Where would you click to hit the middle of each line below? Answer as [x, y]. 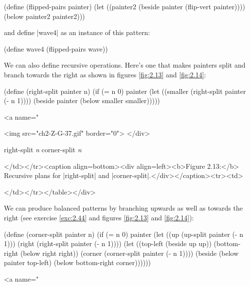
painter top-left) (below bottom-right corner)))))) [77, 262]
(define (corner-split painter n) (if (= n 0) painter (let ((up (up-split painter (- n [124, 234]
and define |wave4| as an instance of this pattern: [77, 32]
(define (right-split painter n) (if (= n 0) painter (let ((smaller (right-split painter [125, 91]
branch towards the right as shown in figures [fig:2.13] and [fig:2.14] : [105, 74]
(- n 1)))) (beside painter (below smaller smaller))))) [82, 100]
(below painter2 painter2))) [45, 16]
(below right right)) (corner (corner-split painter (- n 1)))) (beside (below [129, 253]
